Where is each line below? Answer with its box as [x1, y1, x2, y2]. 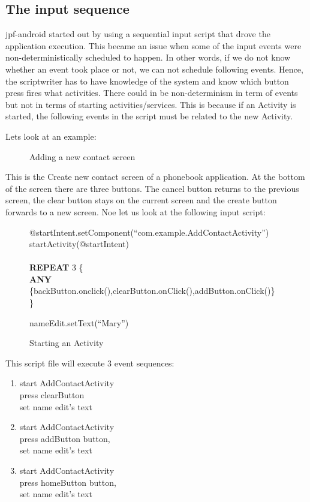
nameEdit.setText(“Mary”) [29, 316, 129, 329]
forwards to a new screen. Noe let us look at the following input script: [5, 205, 266, 218]
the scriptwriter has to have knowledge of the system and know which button [5, 74, 289, 87]
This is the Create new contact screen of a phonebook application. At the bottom [5, 170, 305, 183]
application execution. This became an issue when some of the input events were [5, 39, 302, 52]
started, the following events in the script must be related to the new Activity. [5, 110, 293, 122]
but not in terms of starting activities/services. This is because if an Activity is [5, 98, 296, 110]
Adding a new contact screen [29, 150, 136, 163]
